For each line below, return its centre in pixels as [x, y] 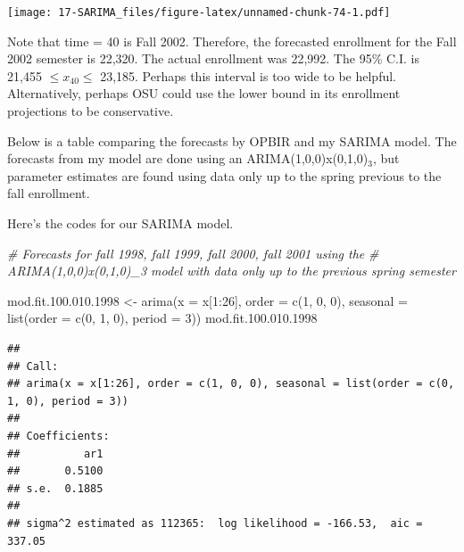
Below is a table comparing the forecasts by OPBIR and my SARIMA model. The [232, 140]
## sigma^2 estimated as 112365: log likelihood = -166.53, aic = [215, 523]
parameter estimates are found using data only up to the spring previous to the [224, 175]
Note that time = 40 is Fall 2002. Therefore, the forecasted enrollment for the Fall [232, 41]
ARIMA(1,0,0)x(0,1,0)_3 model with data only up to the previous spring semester [232, 271]
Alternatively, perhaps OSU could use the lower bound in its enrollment [204, 93]
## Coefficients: [58, 436]
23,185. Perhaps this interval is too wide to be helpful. [248, 75]
